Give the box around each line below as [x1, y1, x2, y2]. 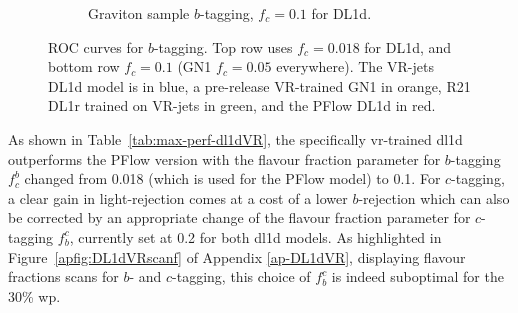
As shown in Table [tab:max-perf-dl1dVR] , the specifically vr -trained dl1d [8, 128, 463, 149]
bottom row [48, 56, 120, 77]
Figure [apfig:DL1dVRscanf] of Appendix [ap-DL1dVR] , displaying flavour [8, 246, 466, 267]
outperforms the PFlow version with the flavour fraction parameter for [8, 148, 441, 169]
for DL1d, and [364, 36, 452, 57]
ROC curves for [48, 36, 144, 57]
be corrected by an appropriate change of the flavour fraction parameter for [8, 207, 471, 228]
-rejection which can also [358, 187, 510, 208]
